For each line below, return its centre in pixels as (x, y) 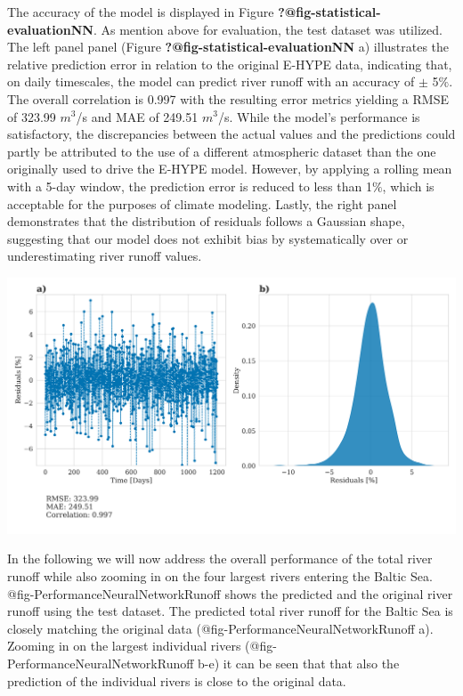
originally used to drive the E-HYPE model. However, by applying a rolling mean (230, 169)
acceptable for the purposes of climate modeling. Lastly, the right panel (202, 203)
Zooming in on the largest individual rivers (124, 646)
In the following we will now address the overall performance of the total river (220, 558)
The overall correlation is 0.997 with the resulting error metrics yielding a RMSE (228, 98)
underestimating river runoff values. (105, 256)
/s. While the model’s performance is (319, 116)
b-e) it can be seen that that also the (299, 663)
